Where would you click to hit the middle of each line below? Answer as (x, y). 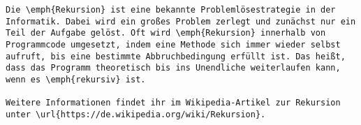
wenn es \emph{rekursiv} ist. (76, 79)
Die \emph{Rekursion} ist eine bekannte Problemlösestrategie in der (171, 10)
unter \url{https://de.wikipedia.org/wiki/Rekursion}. (136, 114)
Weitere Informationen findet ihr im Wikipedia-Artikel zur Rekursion (173, 103)
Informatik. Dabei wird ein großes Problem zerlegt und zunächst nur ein (181, 21)
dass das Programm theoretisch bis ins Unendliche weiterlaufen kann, (173, 68)
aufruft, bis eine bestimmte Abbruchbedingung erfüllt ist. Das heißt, (176, 56)
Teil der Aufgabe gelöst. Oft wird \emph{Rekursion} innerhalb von (166, 33)
